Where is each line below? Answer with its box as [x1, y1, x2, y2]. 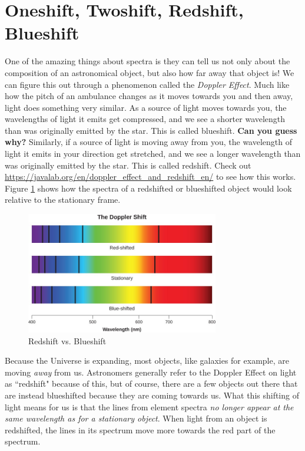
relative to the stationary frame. [5, 193, 121, 206]
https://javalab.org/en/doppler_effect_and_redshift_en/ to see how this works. [5, 170, 296, 183]
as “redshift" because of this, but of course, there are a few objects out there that [5, 377, 298, 390]
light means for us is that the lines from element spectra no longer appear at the [5, 400, 294, 413]
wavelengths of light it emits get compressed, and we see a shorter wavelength [5, 113, 286, 125]
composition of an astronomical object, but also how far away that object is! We [5, 66, 294, 78]
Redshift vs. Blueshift [28, 334, 107, 347]
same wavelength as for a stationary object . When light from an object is [5, 412, 267, 424]
